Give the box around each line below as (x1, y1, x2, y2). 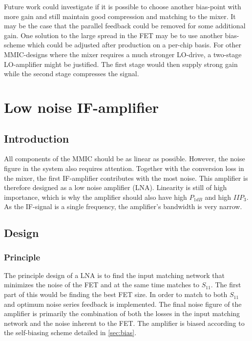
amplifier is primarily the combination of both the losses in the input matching (4, 308, 240, 319)
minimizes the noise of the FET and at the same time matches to (4, 279, 200, 290)
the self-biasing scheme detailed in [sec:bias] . (4, 327, 137, 338)
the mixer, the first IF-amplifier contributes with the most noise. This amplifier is (4, 172, 248, 183)
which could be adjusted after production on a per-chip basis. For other (27, 40, 242, 50)
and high (205, 192, 231, 202)
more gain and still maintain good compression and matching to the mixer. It (4, 11, 236, 21)
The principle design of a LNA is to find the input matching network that (4, 270, 225, 280)
